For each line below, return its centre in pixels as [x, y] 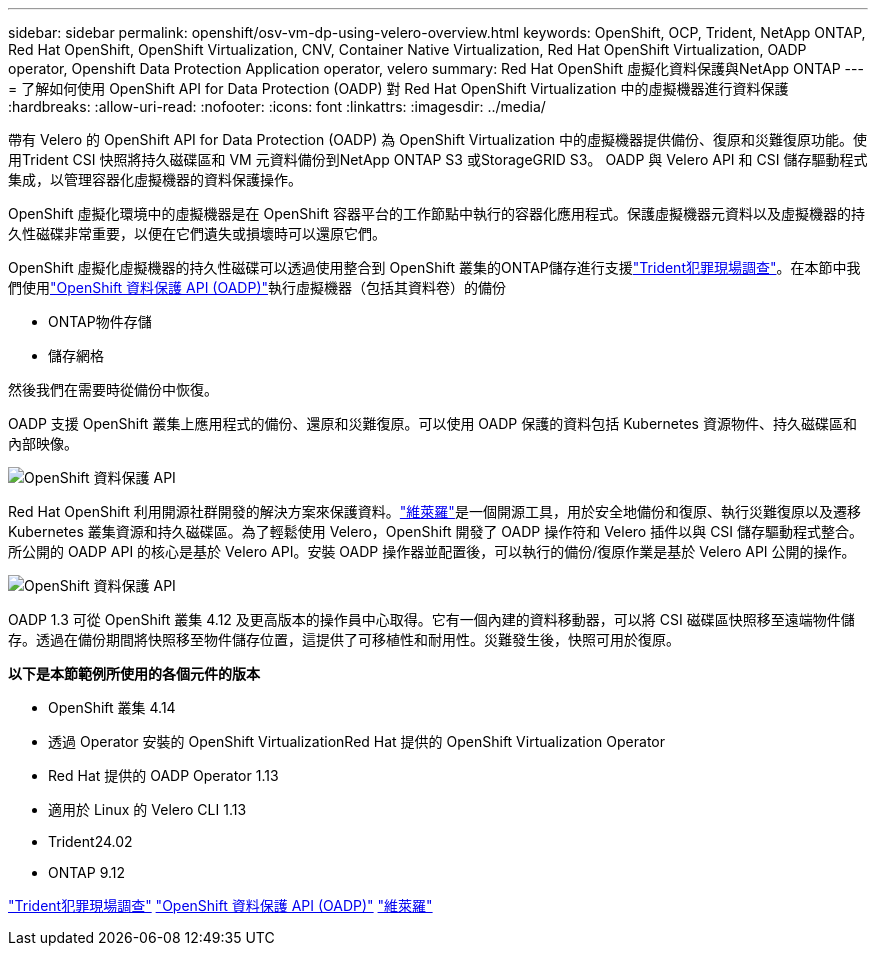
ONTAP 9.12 [87, 872]
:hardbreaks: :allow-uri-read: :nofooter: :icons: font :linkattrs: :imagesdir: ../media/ [277, 106]
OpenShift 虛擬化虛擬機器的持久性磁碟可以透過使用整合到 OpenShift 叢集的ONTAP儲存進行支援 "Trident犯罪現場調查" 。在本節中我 [434, 267]
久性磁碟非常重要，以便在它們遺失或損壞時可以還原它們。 [197, 233]
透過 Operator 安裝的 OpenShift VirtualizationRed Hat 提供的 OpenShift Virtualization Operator [357, 741]
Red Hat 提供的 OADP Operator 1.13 [163, 775]
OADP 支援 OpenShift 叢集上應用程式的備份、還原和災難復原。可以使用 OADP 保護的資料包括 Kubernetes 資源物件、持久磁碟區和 [432, 423]
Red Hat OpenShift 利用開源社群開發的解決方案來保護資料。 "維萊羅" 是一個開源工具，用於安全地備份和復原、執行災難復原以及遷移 [434, 511]
